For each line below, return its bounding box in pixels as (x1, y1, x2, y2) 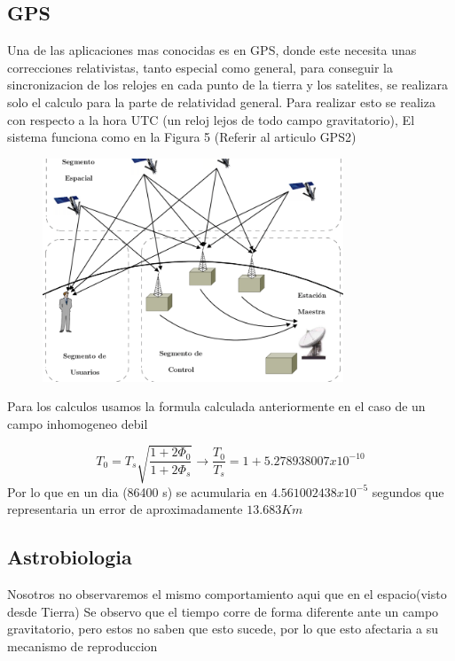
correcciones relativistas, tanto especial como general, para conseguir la (7, 58, 393, 76)
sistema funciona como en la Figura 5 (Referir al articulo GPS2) (7, 128, 357, 146)
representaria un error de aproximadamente (7, 500, 243, 518)
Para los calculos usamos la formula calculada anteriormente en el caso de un (7, 397, 426, 416)
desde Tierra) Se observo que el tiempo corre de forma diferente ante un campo (7, 602, 439, 620)
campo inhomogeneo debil (7, 414, 148, 432)
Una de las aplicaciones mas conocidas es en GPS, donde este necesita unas (7, 41, 417, 59)
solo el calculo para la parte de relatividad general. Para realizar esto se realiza (7, 92, 435, 111)
